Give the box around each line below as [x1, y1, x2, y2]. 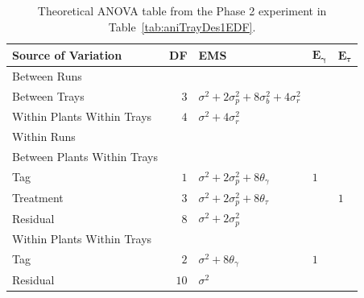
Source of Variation [12, 46, 122, 63]
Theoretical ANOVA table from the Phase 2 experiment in [37, 2, 327, 19]
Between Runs [12, 67, 82, 84]
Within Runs [12, 128, 76, 145]
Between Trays [12, 88, 85, 105]
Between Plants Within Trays [12, 148, 159, 165]
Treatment [12, 189, 64, 206]
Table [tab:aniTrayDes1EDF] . [108, 18, 256, 35]
